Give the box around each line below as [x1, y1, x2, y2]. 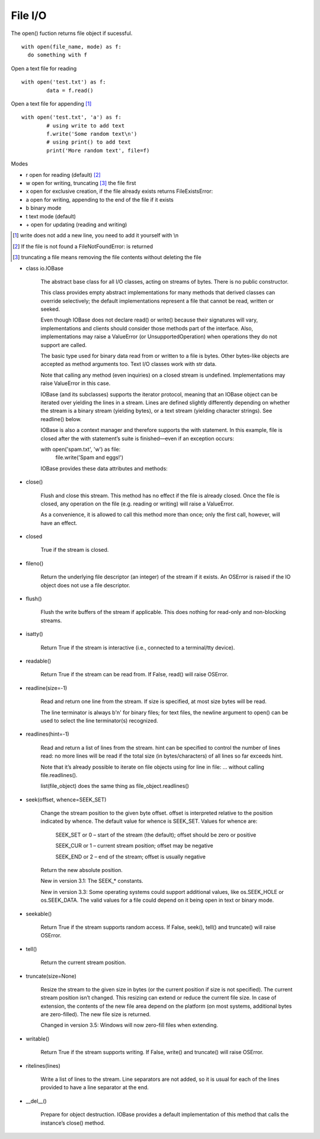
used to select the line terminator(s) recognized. [40, 717, 158, 724]
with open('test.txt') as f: [21, 79, 106, 85]
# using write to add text [46, 122, 125, 129]
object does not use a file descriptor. [40, 581, 130, 588]
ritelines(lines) [25, 1062, 60, 1069]
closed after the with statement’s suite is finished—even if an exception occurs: [40, 435, 234, 442]
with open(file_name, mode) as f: [21, 43, 121, 50]
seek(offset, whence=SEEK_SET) [25, 796, 107, 803]
